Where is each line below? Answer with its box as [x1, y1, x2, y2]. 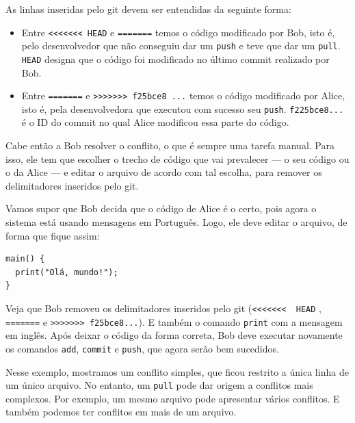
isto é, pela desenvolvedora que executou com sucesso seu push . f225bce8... [21, 101, 344, 116]
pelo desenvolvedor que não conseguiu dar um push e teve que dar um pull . [21, 38, 341, 53]
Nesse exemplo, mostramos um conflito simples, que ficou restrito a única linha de [5, 364, 349, 379]
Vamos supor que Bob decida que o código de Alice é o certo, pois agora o [5, 201, 317, 216]
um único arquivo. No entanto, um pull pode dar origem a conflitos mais [5, 378, 313, 392]
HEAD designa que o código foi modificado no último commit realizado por [21, 51, 330, 66]
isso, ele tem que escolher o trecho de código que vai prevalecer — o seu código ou [5, 151, 350, 166]
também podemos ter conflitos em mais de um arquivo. [5, 405, 237, 419]
